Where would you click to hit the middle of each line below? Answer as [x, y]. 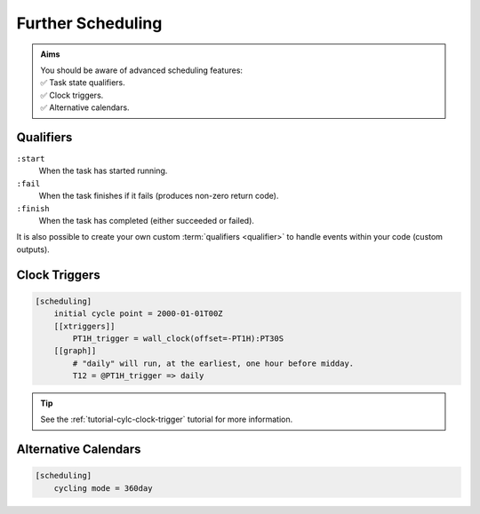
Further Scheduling [89, 23]
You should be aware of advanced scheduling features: [142, 70]
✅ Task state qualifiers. [83, 83]
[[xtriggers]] [84, 326]
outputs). [33, 249]
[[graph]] [75, 351]
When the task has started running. [103, 171]
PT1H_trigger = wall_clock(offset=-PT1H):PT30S [178, 338]
